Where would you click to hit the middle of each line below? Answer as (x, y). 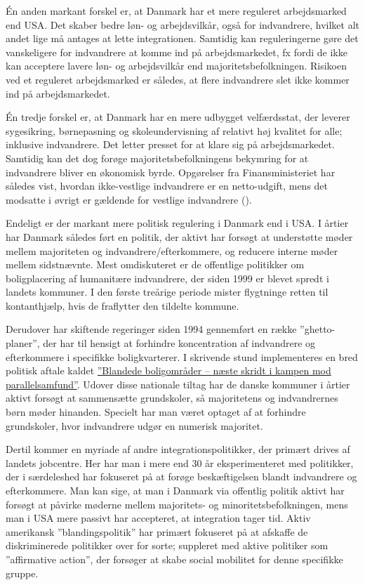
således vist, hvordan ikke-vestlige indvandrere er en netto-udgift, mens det (167, 186)
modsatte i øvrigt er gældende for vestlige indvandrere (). (129, 199)
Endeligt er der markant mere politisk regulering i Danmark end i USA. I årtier (177, 223)
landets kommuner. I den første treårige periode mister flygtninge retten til (167, 292)
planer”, (23, 343)
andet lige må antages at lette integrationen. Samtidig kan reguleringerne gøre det (182, 38)
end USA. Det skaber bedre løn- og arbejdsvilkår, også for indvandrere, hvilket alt (182, 24)
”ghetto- (318, 329)
